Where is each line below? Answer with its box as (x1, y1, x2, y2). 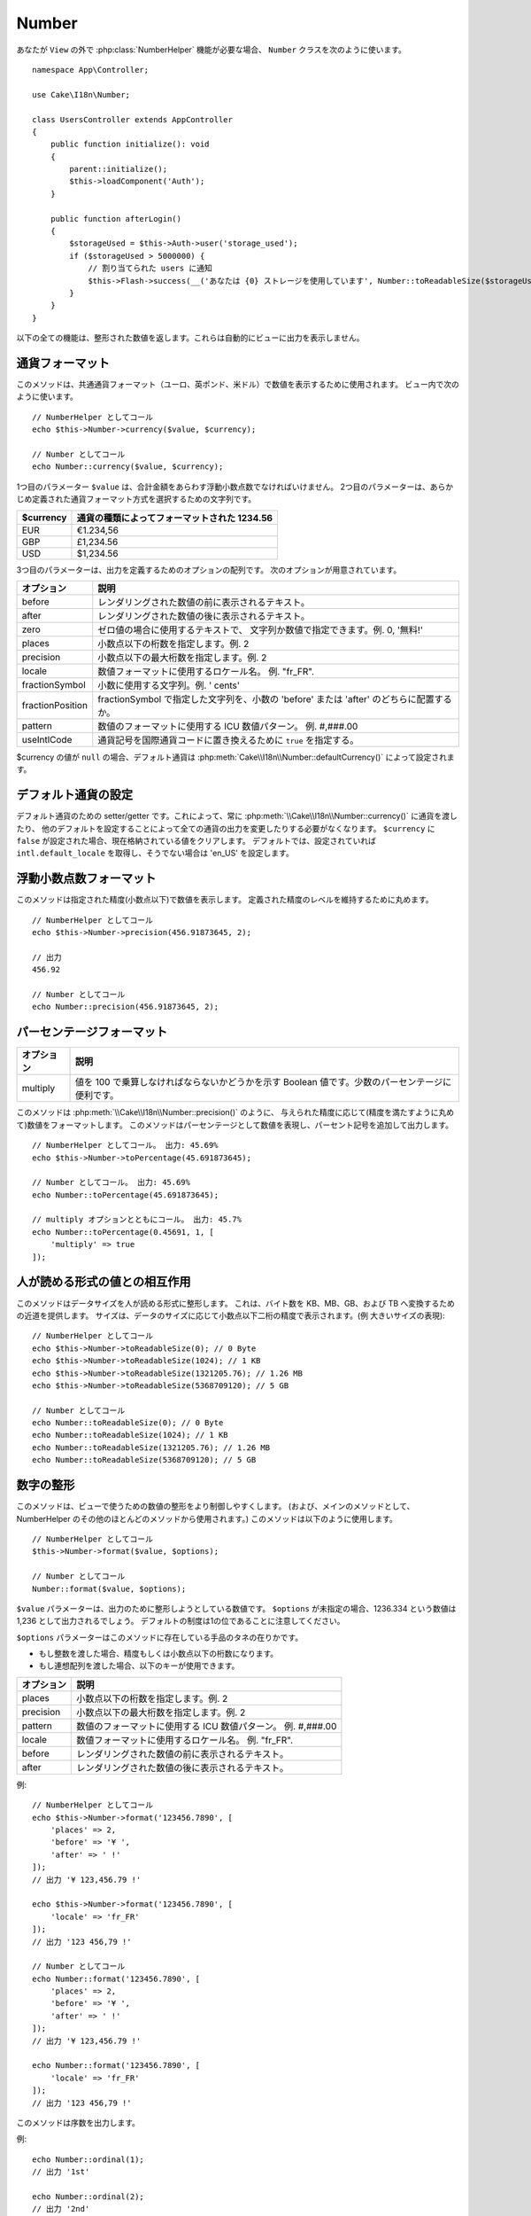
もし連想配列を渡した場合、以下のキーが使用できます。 (38, 1660, 240, 1671)
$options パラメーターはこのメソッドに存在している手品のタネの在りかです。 (16, 1632, 304, 1642)
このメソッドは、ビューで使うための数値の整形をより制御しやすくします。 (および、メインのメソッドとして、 (16, 1501, 415, 1511)
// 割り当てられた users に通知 (88, 263, 212, 274)
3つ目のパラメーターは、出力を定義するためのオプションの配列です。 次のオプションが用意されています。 (16, 564, 402, 575)
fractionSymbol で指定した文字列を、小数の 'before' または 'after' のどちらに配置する (97, 692, 452, 705)
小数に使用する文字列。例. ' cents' (97, 679, 241, 691)
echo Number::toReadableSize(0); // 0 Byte (32, 1418, 224, 1428)
